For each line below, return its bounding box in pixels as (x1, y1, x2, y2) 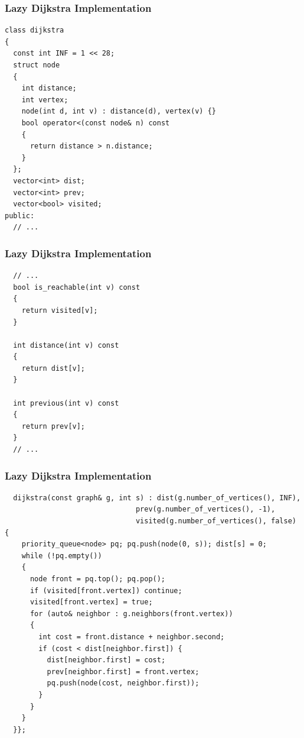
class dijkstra (5, 26, 64, 35)
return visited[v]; (21, 306, 98, 315)
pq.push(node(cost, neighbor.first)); (47, 679, 200, 688)
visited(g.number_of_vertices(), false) (135, 517, 296, 526)
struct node (13, 61, 60, 69)
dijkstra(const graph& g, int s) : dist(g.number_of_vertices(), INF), (13, 493, 301, 502)
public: (5, 211, 35, 220)
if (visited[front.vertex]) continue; (30, 586, 182, 595)
